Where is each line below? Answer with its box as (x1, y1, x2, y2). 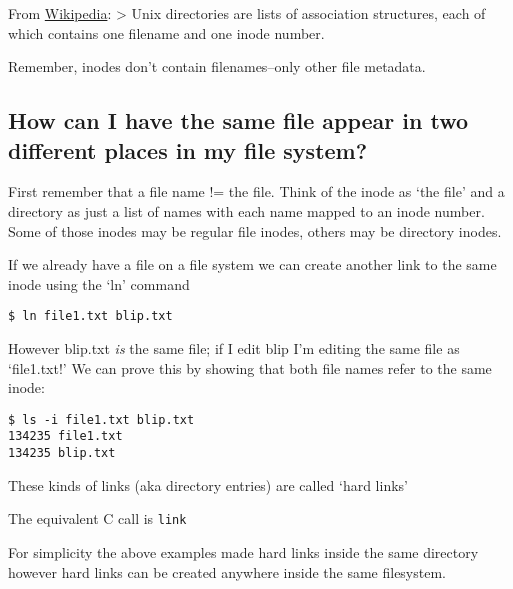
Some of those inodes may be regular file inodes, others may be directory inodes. (8, 220, 502, 241)
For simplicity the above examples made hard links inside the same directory (8, 542, 479, 562)
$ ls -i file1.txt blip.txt (8, 412, 195, 427)
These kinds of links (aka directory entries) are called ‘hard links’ (8, 474, 408, 495)
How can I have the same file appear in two (8, 105, 469, 136)
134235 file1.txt (8, 429, 123, 444)
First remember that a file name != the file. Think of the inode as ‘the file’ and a (8, 181, 505, 202)
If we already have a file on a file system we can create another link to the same (8, 254, 497, 275)
